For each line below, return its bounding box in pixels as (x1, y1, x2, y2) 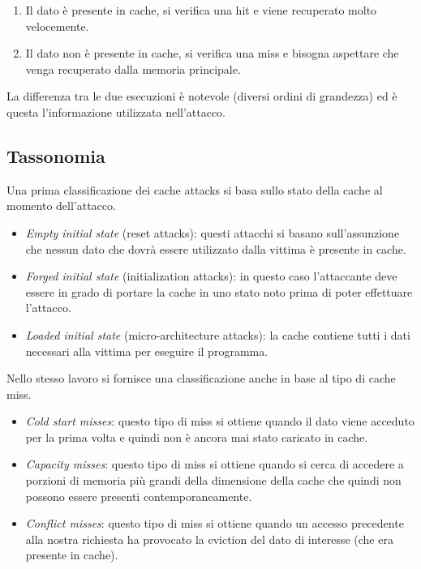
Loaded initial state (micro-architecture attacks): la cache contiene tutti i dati (25, 326, 410, 343)
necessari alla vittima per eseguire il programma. (25, 342, 268, 359)
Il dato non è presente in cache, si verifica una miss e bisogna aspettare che (25, 45, 399, 62)
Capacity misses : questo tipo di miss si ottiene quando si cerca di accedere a (25, 456, 404, 473)
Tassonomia (6, 143, 105, 168)
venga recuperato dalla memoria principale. (25, 60, 241, 77)
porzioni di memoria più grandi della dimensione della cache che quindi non (25, 472, 402, 489)
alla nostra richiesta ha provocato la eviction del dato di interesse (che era (25, 530, 393, 547)
